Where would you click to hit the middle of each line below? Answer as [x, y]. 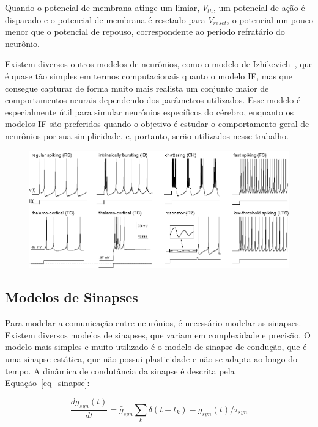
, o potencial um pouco [270, 19]
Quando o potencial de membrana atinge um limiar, [102, 7]
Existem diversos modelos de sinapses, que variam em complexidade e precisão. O [158, 334]
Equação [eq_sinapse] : [47, 383]
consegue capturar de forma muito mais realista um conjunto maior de [137, 88]
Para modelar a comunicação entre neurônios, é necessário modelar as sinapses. [153, 323]
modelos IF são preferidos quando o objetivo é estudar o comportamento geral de [157, 124]
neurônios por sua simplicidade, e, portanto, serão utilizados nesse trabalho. [147, 135]
